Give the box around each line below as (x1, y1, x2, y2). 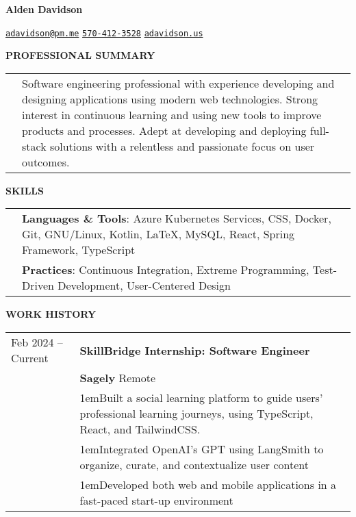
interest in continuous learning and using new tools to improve (22, 106, 322, 123)
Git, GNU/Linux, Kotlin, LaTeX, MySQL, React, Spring (22, 226, 295, 242)
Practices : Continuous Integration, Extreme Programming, (22, 262, 309, 278)
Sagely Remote (79, 370, 156, 386)
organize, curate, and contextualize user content (79, 457, 309, 473)
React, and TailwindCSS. (79, 421, 201, 438)
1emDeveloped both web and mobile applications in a (79, 477, 337, 493)
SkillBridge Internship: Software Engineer (79, 342, 310, 358)
